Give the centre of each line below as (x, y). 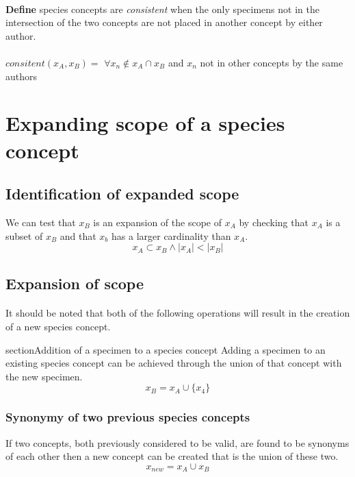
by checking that (274, 222)
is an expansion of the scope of (157, 222)
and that (78, 235)
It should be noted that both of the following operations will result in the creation (178, 313)
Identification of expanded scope (122, 194)
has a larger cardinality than (171, 235)
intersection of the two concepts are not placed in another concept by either (164, 22)
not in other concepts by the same (272, 62)
